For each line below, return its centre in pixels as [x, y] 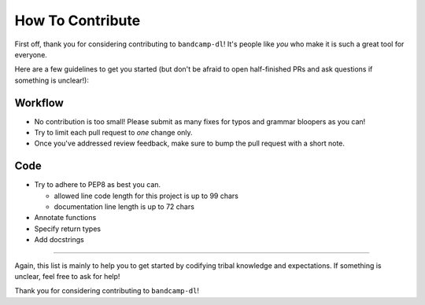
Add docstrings [59, 240]
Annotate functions [65, 218]
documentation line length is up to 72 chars [124, 207]
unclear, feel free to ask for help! [67, 277]
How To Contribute [78, 20]
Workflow [39, 103]
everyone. [31, 54]
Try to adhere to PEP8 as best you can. [98, 185]
